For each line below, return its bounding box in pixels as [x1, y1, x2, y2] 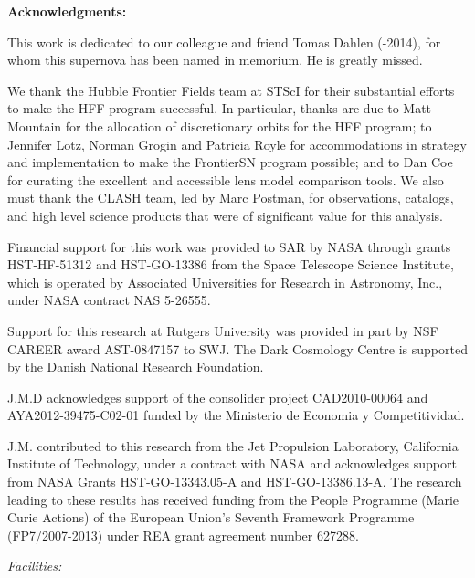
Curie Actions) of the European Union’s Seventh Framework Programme [7, 508, 415, 527]
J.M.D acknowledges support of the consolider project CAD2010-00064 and [7, 387, 428, 406]
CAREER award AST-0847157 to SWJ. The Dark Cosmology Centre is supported [7, 339, 468, 358]
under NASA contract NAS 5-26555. [7, 290, 211, 310]
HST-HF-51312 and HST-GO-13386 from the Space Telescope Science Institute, [7, 255, 454, 274]
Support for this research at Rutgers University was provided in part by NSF [7, 321, 438, 340]
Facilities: [7, 556, 62, 575]
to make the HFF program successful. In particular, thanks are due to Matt [7, 99, 432, 118]
